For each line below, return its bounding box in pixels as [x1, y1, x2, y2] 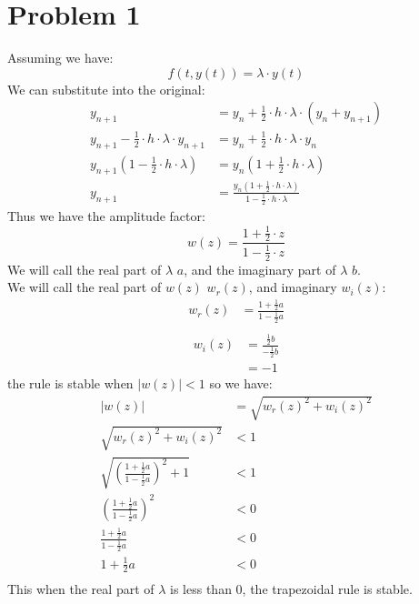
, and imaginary [248, 277, 337, 297]
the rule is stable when [7, 374, 134, 393]
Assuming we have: [7, 48, 114, 67]
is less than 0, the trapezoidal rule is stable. [170, 579, 413, 599]
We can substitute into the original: [7, 79, 205, 98]
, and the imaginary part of [184, 259, 336, 278]
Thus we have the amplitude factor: [7, 206, 205, 226]
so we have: [209, 374, 273, 393]
